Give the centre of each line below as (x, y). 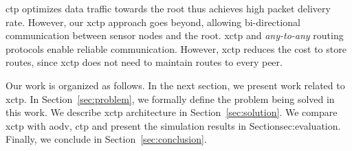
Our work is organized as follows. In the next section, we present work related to (175, 85)
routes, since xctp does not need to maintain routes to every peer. (144, 62)
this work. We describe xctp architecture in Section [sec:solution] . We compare (172, 112)
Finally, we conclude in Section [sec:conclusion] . (106, 139)
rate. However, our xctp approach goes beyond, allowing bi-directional (153, 22)
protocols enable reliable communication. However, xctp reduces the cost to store (176, 48)
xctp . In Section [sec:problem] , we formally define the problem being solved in (170, 98)
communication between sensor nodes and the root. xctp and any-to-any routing (175, 35)
